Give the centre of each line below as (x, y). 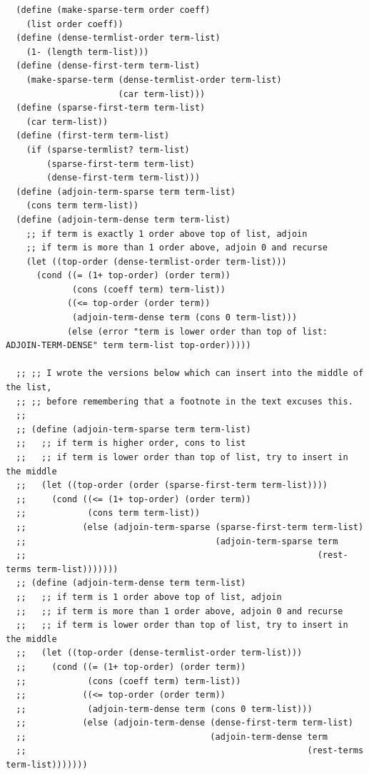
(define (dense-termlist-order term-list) (118, 38)
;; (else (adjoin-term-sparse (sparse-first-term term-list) (190, 527)
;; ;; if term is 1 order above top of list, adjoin (149, 597)
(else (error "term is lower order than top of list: (197, 331)
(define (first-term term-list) (93, 136)
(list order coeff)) (75, 24)
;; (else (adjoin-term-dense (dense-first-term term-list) (184, 723)
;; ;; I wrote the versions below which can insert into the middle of (190, 373)
